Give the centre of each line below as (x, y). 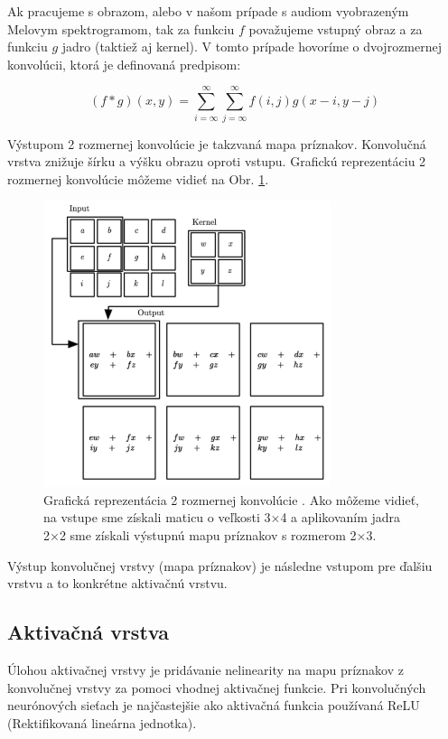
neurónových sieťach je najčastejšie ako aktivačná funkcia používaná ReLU (214, 705)
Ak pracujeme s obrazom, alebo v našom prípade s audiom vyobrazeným (208, 11)
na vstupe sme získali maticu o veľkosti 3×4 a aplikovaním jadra (222, 517)
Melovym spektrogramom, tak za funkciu (121, 28)
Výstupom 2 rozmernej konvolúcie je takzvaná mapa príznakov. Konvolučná (217, 143)
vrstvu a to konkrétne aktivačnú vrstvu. (117, 583)
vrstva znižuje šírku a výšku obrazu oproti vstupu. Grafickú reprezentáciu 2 (217, 161)
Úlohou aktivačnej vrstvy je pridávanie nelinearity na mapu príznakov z (205, 669)
